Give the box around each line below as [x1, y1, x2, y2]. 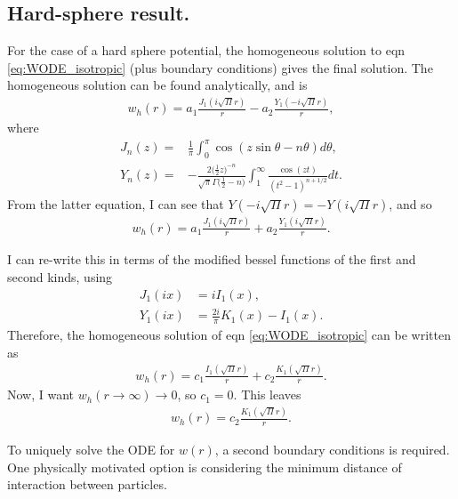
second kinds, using [7, 268, 113, 286]
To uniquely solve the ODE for [7, 440, 175, 459]
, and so [389, 195, 432, 213]
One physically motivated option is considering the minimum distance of [7, 457, 402, 476]
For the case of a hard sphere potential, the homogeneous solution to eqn [7, 41, 406, 60]
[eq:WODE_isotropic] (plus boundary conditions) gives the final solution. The [7, 58, 433, 76]
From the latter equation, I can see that [7, 195, 224, 213]
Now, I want [7, 385, 75, 404]
